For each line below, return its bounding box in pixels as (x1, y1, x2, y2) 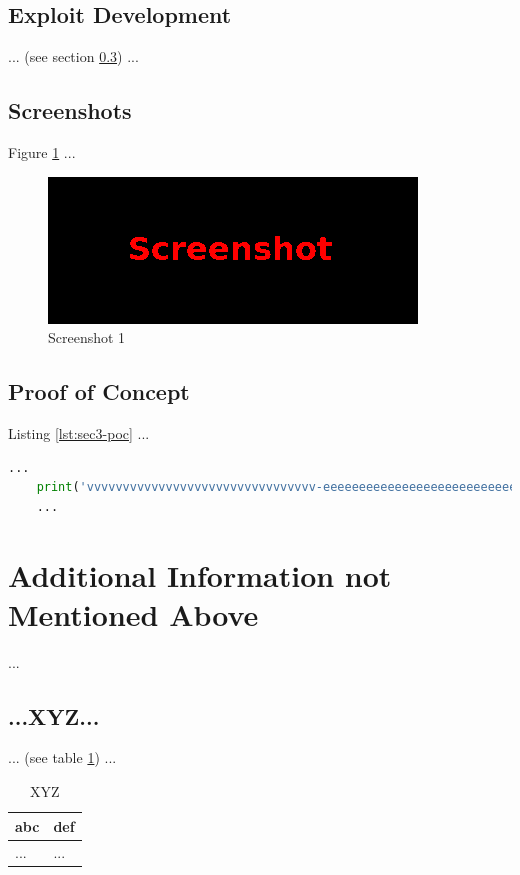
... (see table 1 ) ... (8, 747, 117, 768)
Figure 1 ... (8, 142, 76, 162)
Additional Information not (8, 554, 392, 595)
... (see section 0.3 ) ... (8, 46, 139, 67)
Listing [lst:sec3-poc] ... (8, 422, 150, 443)
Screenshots (8, 95, 132, 126)
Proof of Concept (8, 376, 190, 407)
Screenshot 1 (48, 327, 126, 348)
